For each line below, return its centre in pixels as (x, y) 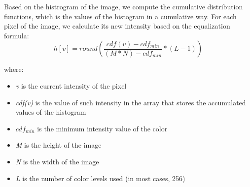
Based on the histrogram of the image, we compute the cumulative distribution (124, 6)
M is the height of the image (58, 145)
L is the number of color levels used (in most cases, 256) (100, 178)
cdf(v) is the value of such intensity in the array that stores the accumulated (131, 102)
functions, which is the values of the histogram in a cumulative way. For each (120, 16)
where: (14, 69)
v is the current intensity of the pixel (71, 85)
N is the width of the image (57, 161)
